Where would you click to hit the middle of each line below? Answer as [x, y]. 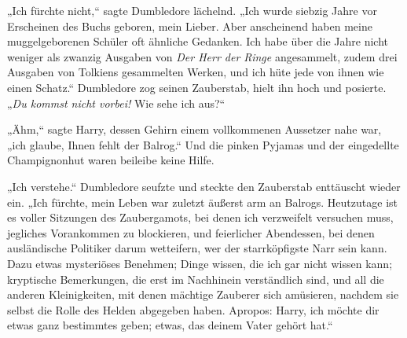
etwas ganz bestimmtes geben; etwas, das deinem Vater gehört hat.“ [170, 325]
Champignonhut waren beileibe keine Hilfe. [111, 160]
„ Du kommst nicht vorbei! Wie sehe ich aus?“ [116, 103]
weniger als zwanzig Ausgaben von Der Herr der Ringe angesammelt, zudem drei [202, 56]
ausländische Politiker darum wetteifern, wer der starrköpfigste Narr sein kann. [197, 248]
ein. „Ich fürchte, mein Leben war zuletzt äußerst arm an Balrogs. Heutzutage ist [202, 202]
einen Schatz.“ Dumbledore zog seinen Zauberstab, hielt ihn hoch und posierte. [197, 87]
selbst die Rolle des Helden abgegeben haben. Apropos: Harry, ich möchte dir [193, 309]
